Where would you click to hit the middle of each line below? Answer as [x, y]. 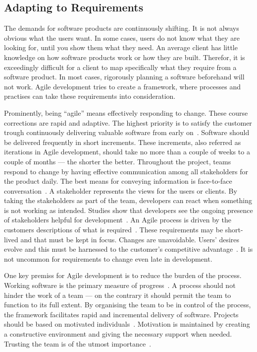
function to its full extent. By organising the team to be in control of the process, [128, 305]
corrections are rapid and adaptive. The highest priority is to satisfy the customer [128, 122]
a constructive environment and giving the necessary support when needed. [118, 334]
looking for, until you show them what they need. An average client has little [121, 47]
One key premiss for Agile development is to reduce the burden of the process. [123, 275]
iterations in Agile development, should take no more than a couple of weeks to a [127, 152]
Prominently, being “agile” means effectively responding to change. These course [126, 112]
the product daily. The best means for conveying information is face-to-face [118, 181]
